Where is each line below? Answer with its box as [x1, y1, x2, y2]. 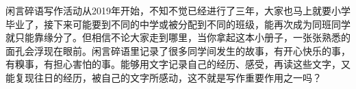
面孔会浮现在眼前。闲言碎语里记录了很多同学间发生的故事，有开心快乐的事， [5, 43, 351, 58]
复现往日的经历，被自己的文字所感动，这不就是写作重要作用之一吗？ [14, 70, 322, 84]
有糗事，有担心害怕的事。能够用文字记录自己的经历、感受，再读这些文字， [5, 57, 341, 71]
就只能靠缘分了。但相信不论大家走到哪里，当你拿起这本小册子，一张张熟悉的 [5, 30, 351, 44]
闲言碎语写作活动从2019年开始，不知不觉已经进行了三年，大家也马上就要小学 [5, 3, 351, 17]
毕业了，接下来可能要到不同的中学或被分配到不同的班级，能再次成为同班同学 [5, 16, 351, 31]
